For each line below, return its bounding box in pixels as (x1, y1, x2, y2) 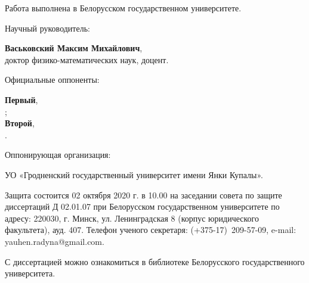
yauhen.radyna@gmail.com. (5, 235, 104, 247)
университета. (5, 267, 55, 279)
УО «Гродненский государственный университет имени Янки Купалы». (5, 168, 263, 181)
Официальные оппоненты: (5, 73, 100, 86)
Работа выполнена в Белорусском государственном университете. (5, 2, 242, 14)
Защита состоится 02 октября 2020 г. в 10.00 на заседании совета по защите (5, 188, 282, 201)
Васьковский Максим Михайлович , (5, 42, 143, 54)
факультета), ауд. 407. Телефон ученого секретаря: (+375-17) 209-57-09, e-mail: (5, 223, 296, 236)
